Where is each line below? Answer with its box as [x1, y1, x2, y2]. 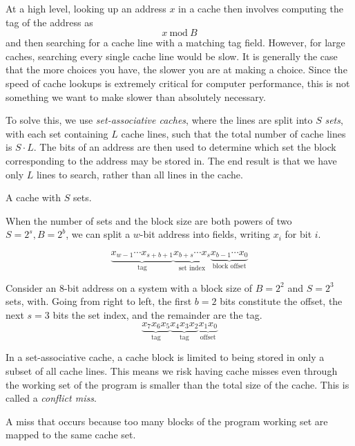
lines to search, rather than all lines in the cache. [36, 167, 243, 181]
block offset [212, 263, 247, 270]
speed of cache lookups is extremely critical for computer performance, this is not [6, 75, 350, 90]
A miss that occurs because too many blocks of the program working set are [6, 414, 328, 428]
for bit [285, 227, 312, 241]
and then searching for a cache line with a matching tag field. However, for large [6, 35, 345, 50]
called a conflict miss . [6, 391, 97, 405]
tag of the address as [6, 15, 93, 29]
